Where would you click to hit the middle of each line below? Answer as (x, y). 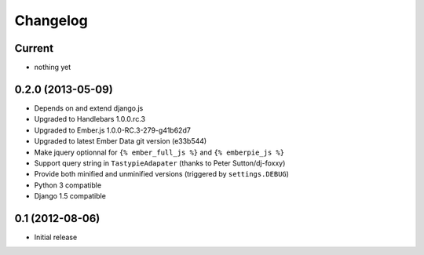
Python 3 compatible (68, 185)
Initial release (56, 237)
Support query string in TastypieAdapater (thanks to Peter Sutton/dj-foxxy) (160, 163)
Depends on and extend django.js (89, 108)
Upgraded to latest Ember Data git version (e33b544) (121, 141)
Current (34, 48)
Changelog (51, 20)
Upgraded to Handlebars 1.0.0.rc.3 (90, 119)
